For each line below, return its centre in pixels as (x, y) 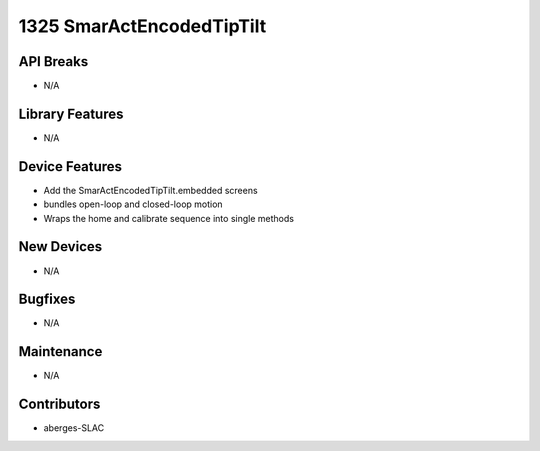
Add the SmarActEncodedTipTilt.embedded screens (151, 190)
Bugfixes (47, 299)
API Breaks (53, 61)
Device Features (70, 166)
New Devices (60, 246)
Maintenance (60, 351)
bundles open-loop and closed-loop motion (133, 204)
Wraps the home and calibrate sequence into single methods (169, 218)
